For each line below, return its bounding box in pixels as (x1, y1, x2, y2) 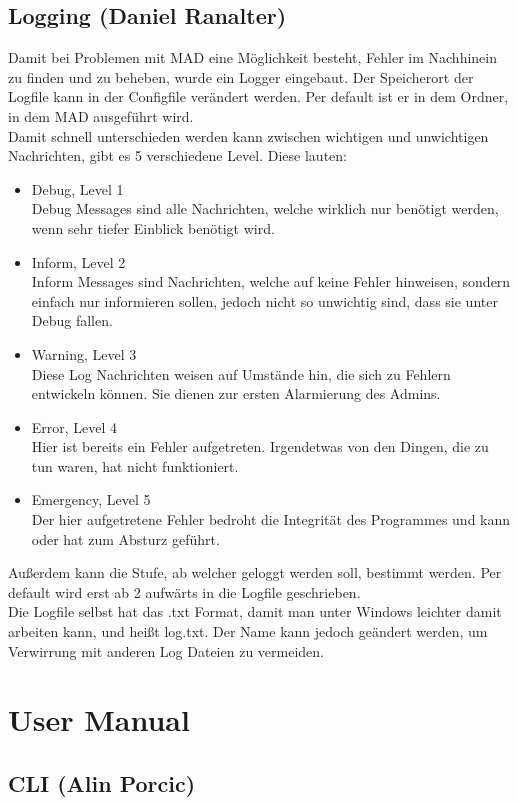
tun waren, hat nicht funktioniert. (31, 455, 239, 476)
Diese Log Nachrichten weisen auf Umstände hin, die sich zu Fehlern (31, 363, 451, 384)
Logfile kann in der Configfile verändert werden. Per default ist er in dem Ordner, (8, 86, 509, 107)
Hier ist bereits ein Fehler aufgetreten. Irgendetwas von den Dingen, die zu (31, 436, 489, 457)
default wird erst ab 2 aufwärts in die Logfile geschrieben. (8, 581, 361, 602)
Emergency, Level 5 (31, 489, 151, 510)
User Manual (8, 699, 190, 740)
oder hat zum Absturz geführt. (31, 528, 220, 549)
